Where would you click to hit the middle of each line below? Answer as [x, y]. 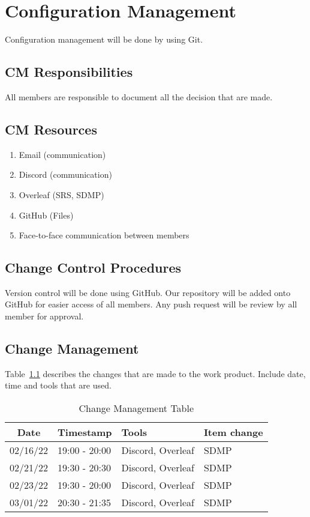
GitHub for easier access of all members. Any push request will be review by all [151, 304]
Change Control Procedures [93, 268]
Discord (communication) [65, 174]
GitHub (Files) [46, 215]
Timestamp [85, 432]
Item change [233, 432]
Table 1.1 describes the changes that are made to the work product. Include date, [155, 373]
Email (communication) [62, 154]
